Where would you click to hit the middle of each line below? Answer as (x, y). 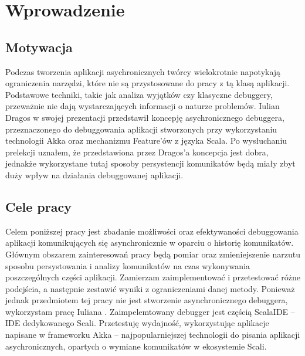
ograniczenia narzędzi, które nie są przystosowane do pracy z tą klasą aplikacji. (148, 83)
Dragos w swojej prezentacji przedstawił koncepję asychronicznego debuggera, (145, 117)
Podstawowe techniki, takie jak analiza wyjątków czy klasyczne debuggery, (139, 94)
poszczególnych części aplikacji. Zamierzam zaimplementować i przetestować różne (153, 277)
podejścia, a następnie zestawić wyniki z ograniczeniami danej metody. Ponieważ (150, 288)
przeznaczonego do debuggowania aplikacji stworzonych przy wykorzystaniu (141, 129)
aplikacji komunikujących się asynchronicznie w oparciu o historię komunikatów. (150, 243)
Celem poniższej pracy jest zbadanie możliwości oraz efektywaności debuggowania (152, 231)
